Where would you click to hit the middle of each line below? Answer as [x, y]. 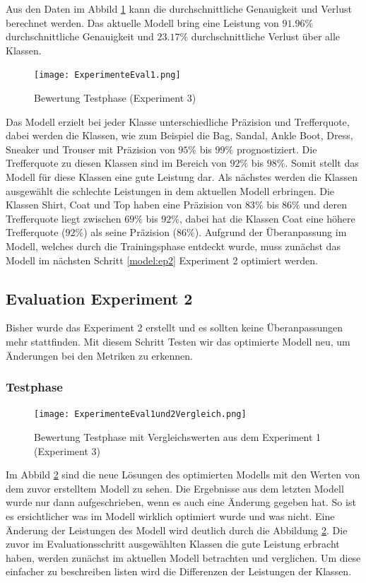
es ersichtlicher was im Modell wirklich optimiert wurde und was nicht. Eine [170, 516]
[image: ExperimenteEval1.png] [107, 75]
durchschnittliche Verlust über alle [266, 36]
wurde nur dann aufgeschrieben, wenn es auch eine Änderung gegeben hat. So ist [181, 502]
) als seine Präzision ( [130, 232]
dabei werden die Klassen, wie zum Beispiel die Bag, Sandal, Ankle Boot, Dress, [179, 135]
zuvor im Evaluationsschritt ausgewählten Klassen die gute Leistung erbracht [173, 544]
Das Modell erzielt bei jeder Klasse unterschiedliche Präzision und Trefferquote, [178, 121]
